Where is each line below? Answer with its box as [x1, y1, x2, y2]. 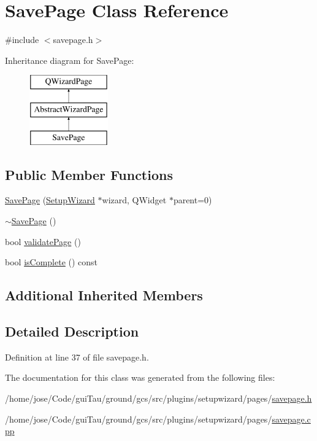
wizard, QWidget [102, 193, 167, 206]
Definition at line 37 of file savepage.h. [5, 350, 149, 363]
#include [5, 33, 39, 46]
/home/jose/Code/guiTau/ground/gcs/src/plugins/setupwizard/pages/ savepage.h [5, 392, 312, 405]
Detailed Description [5, 322, 139, 341]
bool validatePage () [5, 235, 81, 248]
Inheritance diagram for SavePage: [5, 53, 134, 66]
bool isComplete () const [5, 256, 98, 268]
